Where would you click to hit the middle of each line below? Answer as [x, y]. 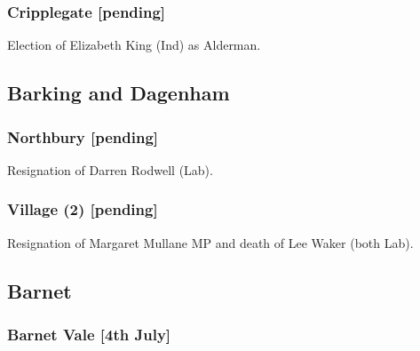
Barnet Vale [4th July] [89, 334]
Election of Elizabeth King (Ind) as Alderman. [134, 45]
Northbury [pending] [83, 136]
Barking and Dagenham [119, 93]
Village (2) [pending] [83, 209]
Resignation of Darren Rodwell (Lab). [110, 169]
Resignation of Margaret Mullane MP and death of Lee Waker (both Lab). [210, 242]
